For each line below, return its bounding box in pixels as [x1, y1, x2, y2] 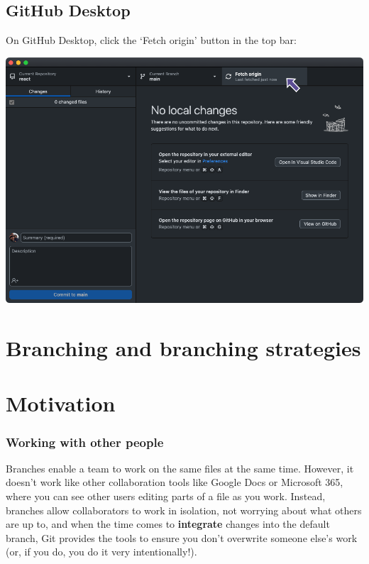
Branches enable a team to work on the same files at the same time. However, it [6, 460, 354, 475]
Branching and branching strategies [6, 333, 361, 363]
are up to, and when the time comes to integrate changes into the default [6, 516, 330, 531]
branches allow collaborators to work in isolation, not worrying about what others [6, 502, 362, 517]
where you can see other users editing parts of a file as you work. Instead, [6, 489, 326, 504]
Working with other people [6, 433, 164, 450]
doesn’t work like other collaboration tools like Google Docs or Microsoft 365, [6, 475, 343, 490]
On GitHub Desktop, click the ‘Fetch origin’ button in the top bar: [6, 33, 297, 48]
